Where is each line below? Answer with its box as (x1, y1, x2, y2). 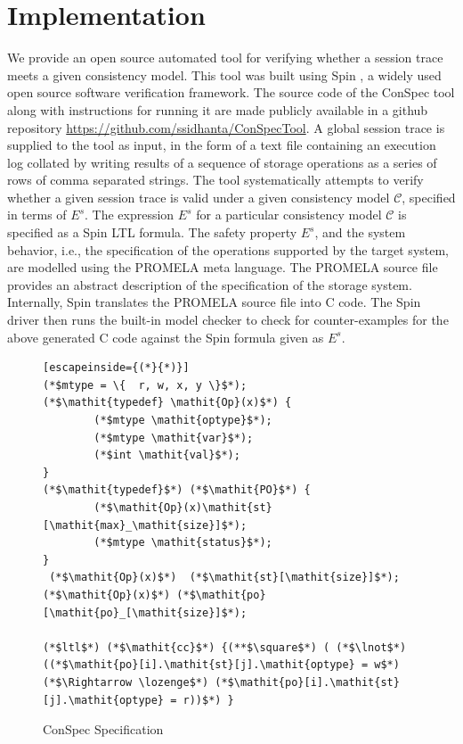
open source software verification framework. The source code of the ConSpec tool (7, 83, 455, 102)
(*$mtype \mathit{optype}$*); (93, 414, 272, 426)
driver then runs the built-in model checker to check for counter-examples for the (7, 310, 449, 329)
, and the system (314, 223, 406, 242)
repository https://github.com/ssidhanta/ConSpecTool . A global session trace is (7, 118, 445, 136)
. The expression (85, 205, 175, 224)
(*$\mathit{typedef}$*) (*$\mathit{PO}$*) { (43, 484, 311, 497)
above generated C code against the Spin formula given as (7, 327, 324, 346)
